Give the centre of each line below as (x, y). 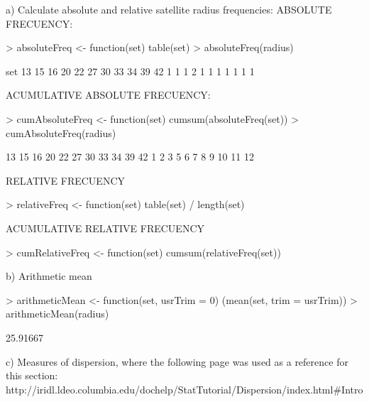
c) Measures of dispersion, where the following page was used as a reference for (177, 361)
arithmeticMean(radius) (57, 314)
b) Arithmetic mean (49, 276)
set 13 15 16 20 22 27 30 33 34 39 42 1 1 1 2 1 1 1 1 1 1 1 (130, 71)
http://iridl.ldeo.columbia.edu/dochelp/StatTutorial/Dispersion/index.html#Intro (184, 389)
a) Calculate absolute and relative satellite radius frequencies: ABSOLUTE (169, 9)
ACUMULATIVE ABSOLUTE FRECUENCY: (108, 95)
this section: (32, 375)
